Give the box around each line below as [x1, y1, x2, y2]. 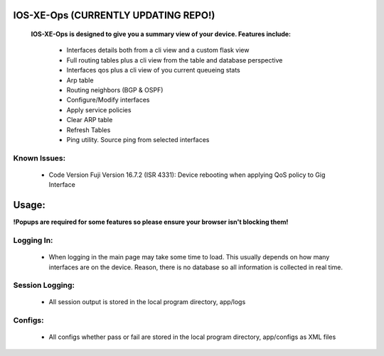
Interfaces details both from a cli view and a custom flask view [66, 46, 250, 55]
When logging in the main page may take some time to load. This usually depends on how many [48, 253, 330, 261]
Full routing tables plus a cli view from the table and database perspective [66, 55, 283, 64]
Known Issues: [13, 153, 66, 163]
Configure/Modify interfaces [66, 96, 150, 104]
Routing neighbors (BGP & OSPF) [66, 85, 164, 94]
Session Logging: [13, 281, 75, 291]
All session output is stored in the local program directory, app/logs [48, 298, 246, 306]
